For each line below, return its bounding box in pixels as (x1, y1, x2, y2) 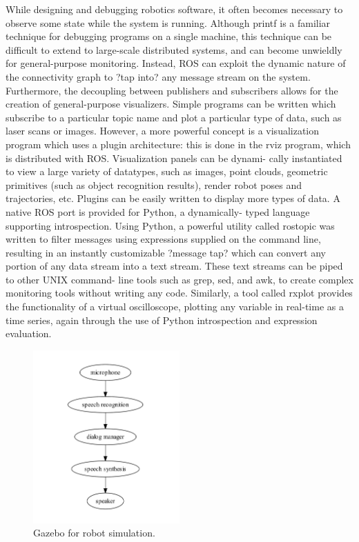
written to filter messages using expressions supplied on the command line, (6, 232, 321, 246)
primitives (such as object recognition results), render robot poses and (6, 177, 302, 192)
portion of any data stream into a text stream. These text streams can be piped (6, 259, 343, 273)
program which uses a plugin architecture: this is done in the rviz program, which (6, 137, 351, 151)
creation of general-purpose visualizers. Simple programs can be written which (6, 97, 336, 111)
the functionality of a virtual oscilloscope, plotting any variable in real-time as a (6, 299, 344, 314)
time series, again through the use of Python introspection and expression (6, 312, 318, 327)
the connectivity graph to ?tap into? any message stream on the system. (6, 69, 311, 83)
